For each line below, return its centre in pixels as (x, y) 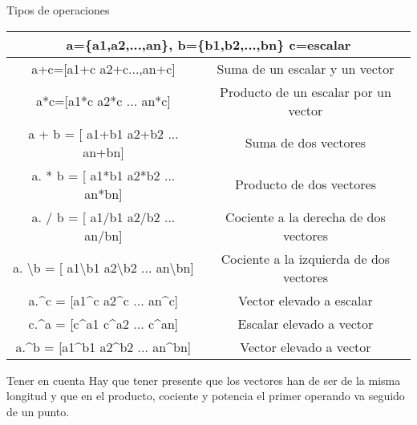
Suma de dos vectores (306, 143)
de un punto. (38, 411)
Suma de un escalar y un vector (306, 68)
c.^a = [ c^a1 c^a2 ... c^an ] (103, 323)
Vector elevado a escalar (306, 300)
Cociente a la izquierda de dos (306, 258)
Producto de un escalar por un (306, 91)
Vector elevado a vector (306, 346)
